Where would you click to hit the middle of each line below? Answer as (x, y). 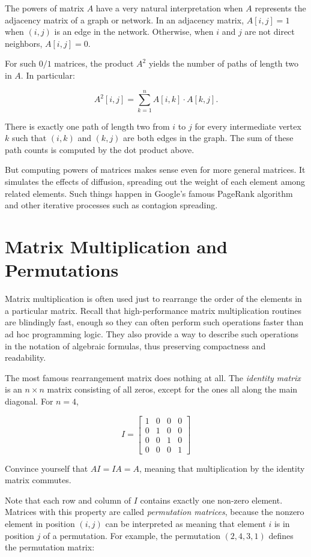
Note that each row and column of (68, 500)
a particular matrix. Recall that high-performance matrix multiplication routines (153, 310)
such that (29, 138)
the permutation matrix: (50, 547)
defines (281, 535)
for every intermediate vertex (248, 126)
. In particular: (48, 75)
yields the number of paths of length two (223, 63)
